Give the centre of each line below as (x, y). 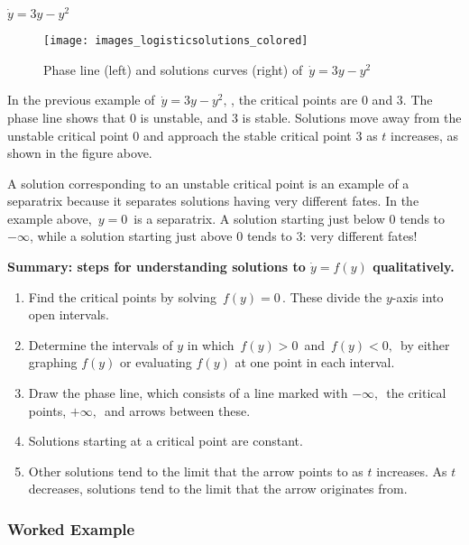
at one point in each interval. (315, 362)
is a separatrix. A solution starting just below (259, 218)
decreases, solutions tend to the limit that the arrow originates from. (218, 489)
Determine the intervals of (101, 344)
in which (211, 344)
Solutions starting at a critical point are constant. (166, 441)
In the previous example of (81, 100)
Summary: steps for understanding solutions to (156, 267)
